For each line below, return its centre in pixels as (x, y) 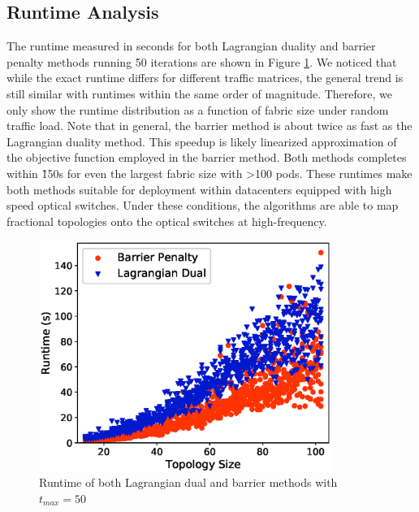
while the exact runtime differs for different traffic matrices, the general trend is (205, 78)
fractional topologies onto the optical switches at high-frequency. (167, 221)
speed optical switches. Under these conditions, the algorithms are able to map (203, 205)
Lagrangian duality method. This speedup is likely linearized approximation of (202, 141)
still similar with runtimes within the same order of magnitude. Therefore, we (199, 93)
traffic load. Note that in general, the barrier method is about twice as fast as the (209, 126)
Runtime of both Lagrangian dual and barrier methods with (188, 482)
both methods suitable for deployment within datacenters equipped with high (199, 189)
